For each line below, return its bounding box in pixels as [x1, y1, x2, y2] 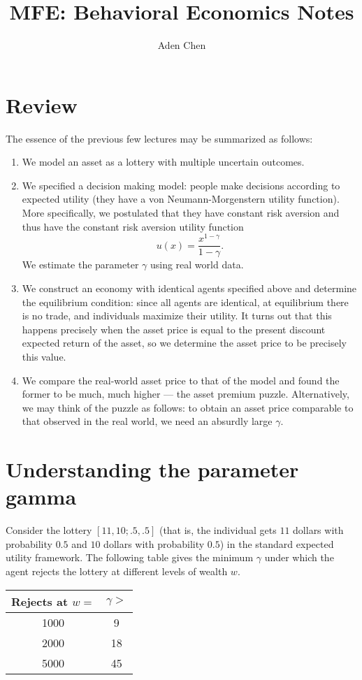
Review [6, 90, 78, 119]
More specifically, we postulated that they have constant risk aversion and [22, 205, 340, 220]
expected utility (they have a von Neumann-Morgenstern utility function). [22, 191, 340, 206]
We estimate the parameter [22, 257, 139, 272]
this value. [22, 349, 66, 363]
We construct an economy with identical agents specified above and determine [22, 280, 357, 295]
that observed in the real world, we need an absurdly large [22, 414, 273, 428]
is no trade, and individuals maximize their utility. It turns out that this [22, 308, 332, 323]
